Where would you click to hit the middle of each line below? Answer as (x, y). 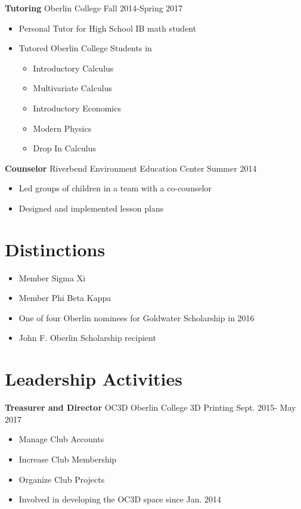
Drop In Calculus (64, 148)
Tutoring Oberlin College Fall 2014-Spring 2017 (94, 8)
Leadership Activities (94, 379)
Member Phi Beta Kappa (65, 298)
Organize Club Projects (62, 479)
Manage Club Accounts (61, 439)
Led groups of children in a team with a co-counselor (115, 188)
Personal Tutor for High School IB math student (108, 28)
